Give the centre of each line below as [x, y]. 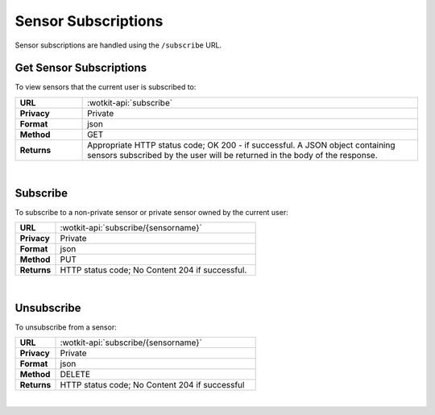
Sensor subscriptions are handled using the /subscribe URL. [118, 45]
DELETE [75, 375]
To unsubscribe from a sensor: [66, 327]
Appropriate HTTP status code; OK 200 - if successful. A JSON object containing [241, 145]
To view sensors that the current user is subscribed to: [106, 87]
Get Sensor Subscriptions [81, 68]
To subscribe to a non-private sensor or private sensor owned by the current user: [152, 212]
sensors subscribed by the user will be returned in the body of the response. [232, 155]
